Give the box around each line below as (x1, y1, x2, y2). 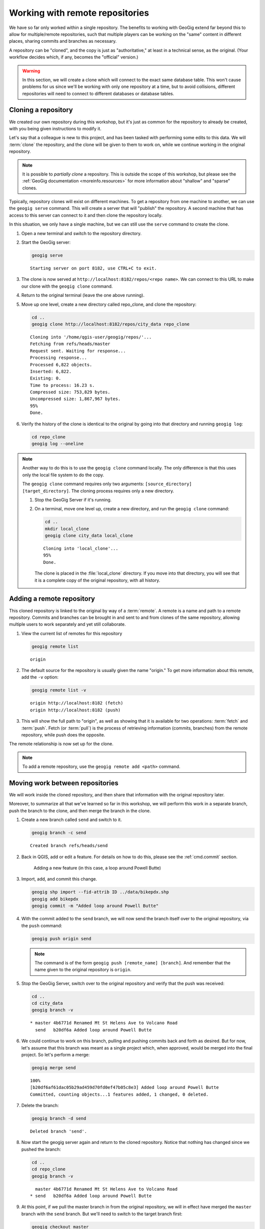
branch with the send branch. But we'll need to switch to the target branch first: (21, 1211, 183, 1217)
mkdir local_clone (45, 526, 89, 531)
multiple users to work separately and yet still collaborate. (9, 621, 126, 627)
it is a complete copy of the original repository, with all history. (34, 577, 160, 583)
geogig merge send (31, 1065, 76, 1070)
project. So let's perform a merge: (21, 1052, 90, 1057)
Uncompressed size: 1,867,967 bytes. (30, 396, 121, 402)
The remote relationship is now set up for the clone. (9, 741, 114, 747)
